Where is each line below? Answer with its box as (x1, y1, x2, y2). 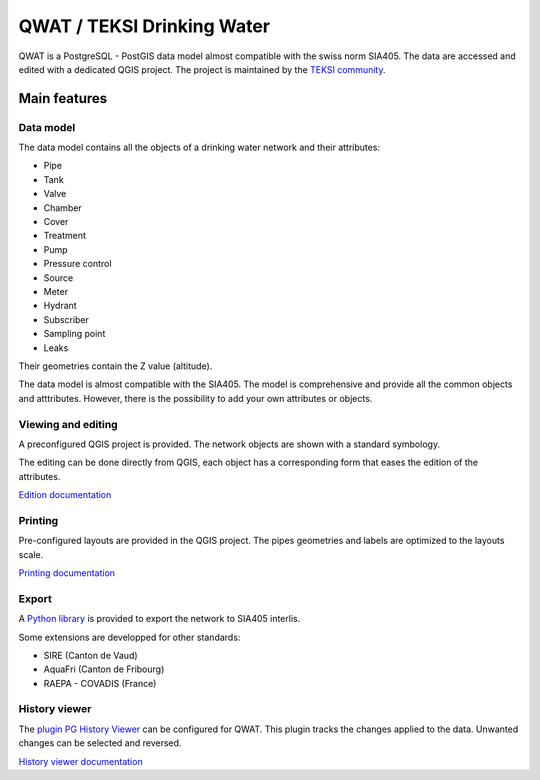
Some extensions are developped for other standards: (18, 631, 241, 643)
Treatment (43, 230, 87, 242)
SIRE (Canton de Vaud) (43, 649, 139, 661)
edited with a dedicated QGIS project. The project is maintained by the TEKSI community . (18, 63, 386, 75)
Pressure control (43, 258, 112, 270)
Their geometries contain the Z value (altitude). (18, 360, 213, 372)
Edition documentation (18, 489, 112, 501)
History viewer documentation (18, 755, 144, 767)
